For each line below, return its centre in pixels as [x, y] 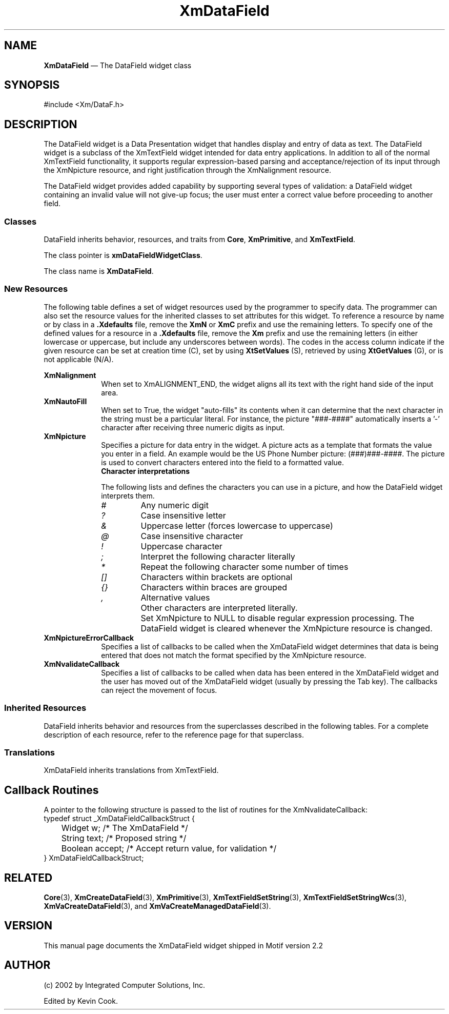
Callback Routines [52, 790]
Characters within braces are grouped [214, 587]
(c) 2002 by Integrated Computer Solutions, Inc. [125, 985]
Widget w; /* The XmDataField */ [125, 828]
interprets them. [128, 495]
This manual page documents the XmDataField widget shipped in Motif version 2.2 [183, 945]
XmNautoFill [65, 401]
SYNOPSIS [32, 85]
